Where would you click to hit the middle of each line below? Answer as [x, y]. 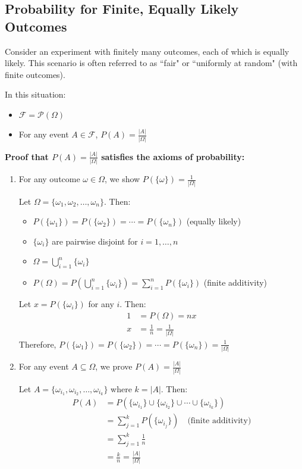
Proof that [27, 156]
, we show [122, 179]
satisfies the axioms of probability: [173, 156]
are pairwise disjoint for [95, 241]
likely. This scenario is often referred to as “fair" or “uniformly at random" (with [151, 63]
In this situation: [35, 94]
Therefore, [37, 344]
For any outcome [49, 179]
